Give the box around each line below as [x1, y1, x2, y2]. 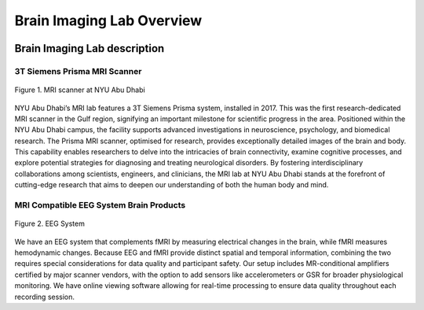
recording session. [14, 292, 75, 301]
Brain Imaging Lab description [14, 42, 165, 55]
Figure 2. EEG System [14, 219, 86, 228]
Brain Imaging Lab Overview [14, 12, 203, 29]
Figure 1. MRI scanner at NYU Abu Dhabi [14, 85, 145, 94]
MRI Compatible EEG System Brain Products [14, 200, 186, 211]
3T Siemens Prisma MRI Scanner [14, 65, 142, 76]
